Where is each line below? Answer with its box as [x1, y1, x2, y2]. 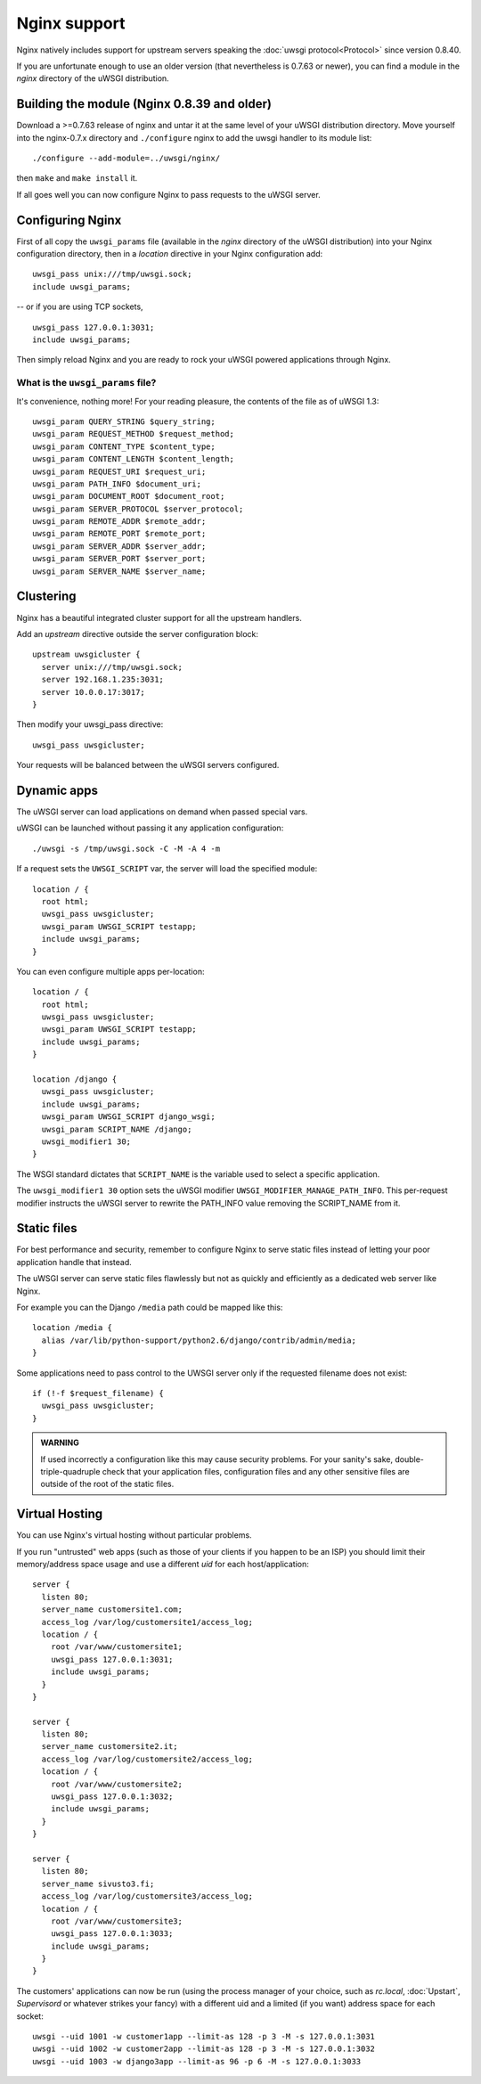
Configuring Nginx [16, 212, 122, 227]
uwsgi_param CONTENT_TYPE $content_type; [32, 441, 216, 452]
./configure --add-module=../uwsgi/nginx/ [32, 153, 221, 164]
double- [395, 1453, 425, 1465]
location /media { [32, 1323, 113, 1333]
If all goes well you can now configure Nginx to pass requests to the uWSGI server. [16, 189, 321, 200]
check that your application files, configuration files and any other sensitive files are [102, 1466, 410, 1476]
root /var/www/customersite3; [50, 1916, 183, 1926]
